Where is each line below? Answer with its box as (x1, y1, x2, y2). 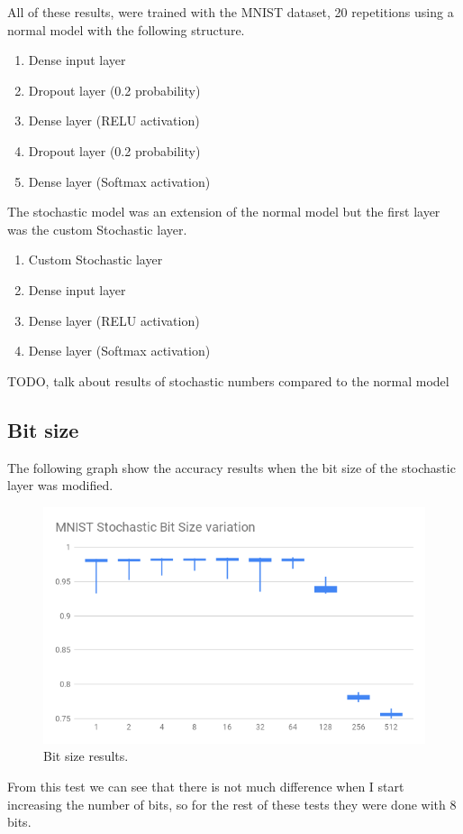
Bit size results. (43, 746, 129, 765)
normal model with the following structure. (7, 20, 245, 39)
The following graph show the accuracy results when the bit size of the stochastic (7, 458, 456, 477)
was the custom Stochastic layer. (7, 219, 187, 238)
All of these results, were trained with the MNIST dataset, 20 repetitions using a (7, 3, 454, 21)
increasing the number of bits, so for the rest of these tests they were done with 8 (7, 794, 457, 813)
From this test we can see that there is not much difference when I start (7, 777, 404, 796)
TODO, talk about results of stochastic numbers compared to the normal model (7, 371, 449, 390)
